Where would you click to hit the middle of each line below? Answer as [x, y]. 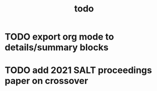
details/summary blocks [57, 47]
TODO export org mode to [59, 37]
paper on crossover [47, 81]
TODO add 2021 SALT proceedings [78, 70]
